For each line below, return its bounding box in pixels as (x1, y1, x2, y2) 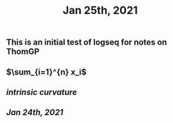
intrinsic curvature (6, 87, 78, 97)
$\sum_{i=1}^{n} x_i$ (6, 67, 87, 77)
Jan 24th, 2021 (6, 107, 64, 118)
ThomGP (6, 47, 40, 57)
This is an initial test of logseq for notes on (6, 37, 167, 48)
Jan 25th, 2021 (62, 4, 138, 17)
